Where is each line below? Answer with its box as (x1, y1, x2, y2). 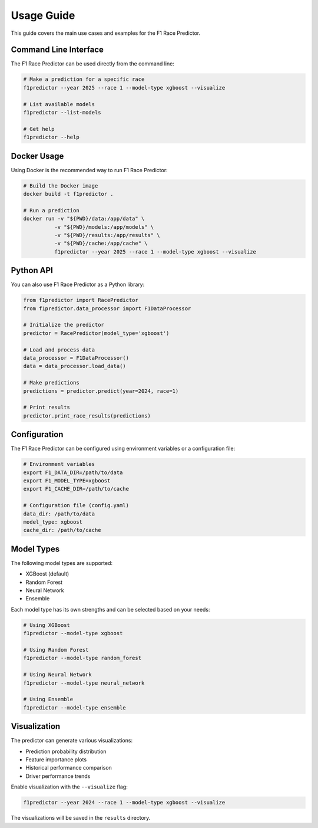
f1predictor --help (23, 134, 79, 141)
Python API (11, 265, 53, 275)
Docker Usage (11, 151, 64, 161)
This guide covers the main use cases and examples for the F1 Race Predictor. (11, 29, 200, 37)
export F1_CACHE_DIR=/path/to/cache (23, 485, 130, 492)
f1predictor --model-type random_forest (23, 655, 141, 662)
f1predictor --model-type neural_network (23, 679, 145, 686)
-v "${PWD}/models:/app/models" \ (54, 224, 154, 230)
